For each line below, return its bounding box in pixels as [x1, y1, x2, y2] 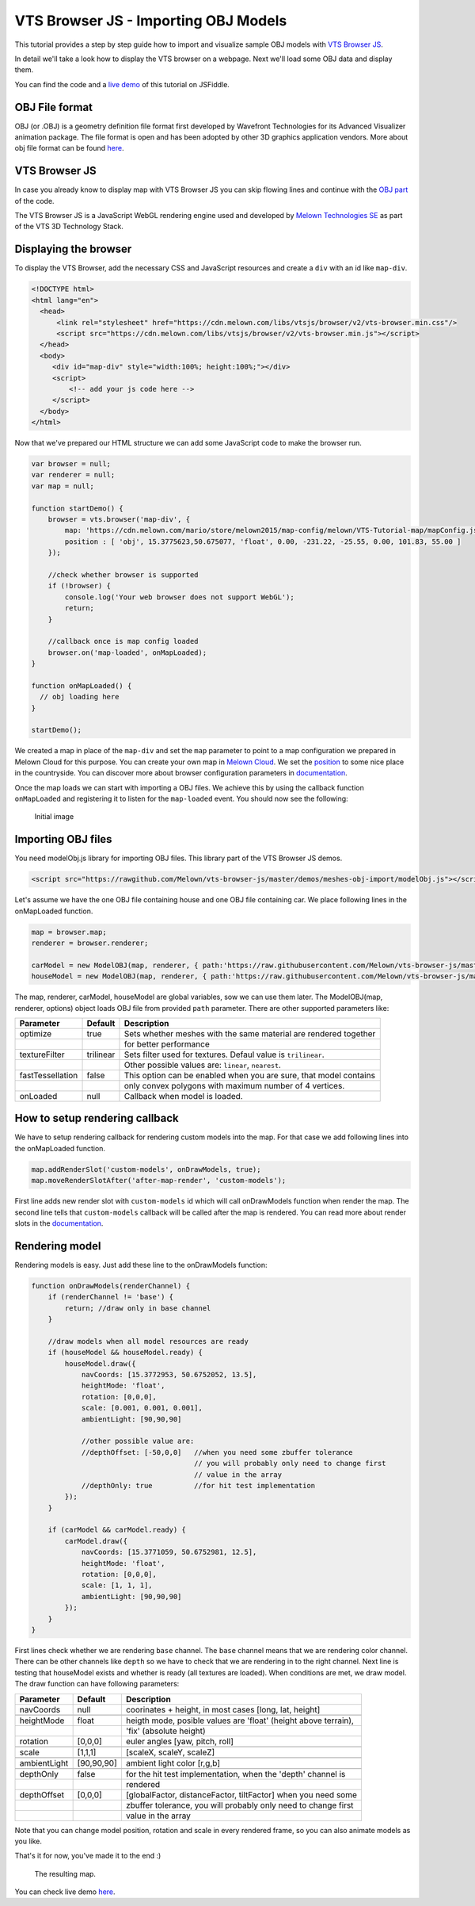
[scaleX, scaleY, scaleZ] [125, 1747, 215, 1758]
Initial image [34, 812, 74, 821]
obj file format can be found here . [14, 144, 124, 153]
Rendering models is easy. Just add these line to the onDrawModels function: [14, 1260, 268, 1269]
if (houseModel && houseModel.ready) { [47, 1348, 203, 1357]
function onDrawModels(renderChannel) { [31, 1281, 190, 1290]
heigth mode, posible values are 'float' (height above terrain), [125, 1715, 354, 1726]
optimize [19, 1028, 52, 1039]
